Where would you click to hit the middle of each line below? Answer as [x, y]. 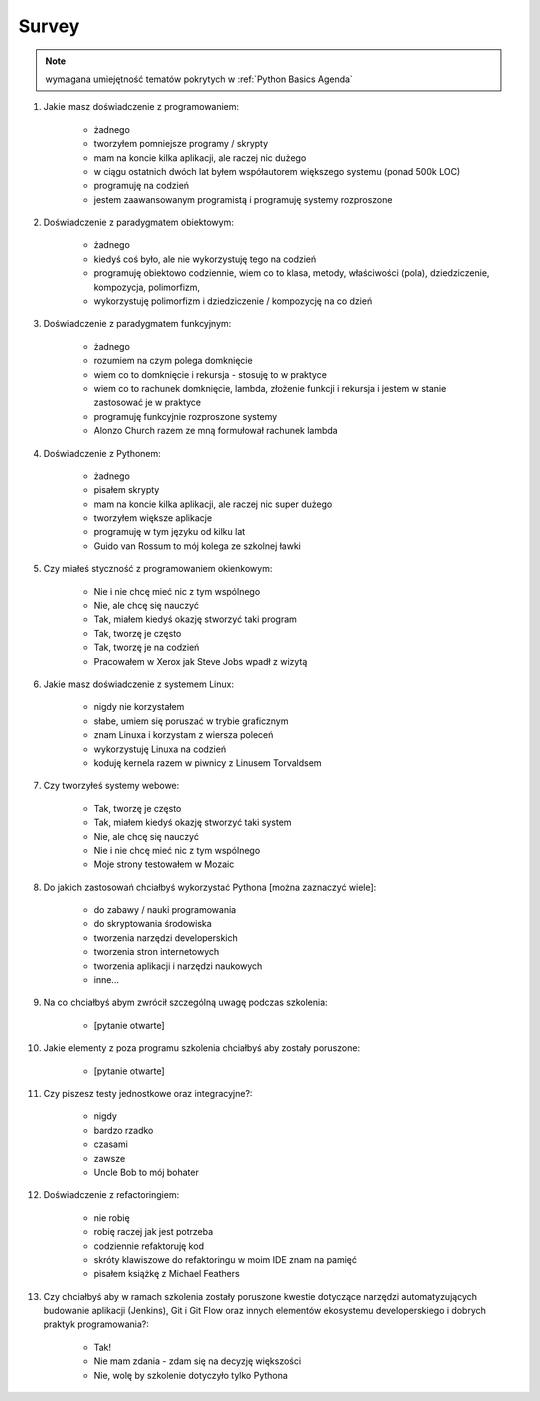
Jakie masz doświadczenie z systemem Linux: [139, 684]
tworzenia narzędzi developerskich [166, 937]
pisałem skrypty [126, 490]
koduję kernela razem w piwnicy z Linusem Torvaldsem [207, 762]
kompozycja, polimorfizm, [146, 287]
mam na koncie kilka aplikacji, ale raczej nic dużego [200, 157]
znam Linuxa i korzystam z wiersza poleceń [183, 735]
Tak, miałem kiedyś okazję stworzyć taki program [195, 619]
